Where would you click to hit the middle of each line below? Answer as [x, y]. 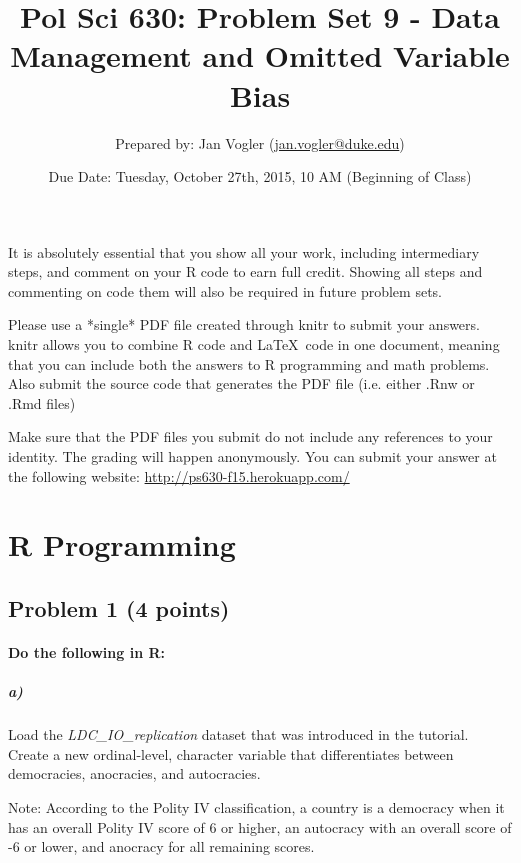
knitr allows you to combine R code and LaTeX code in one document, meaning [254, 344]
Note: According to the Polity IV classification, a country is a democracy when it [256, 806]
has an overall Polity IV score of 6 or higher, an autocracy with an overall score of [260, 826]
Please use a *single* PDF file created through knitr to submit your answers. [244, 324]
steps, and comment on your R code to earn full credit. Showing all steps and [245, 271]
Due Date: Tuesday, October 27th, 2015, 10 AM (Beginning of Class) [260, 176]
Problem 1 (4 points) [119, 607]
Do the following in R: [86, 651]
